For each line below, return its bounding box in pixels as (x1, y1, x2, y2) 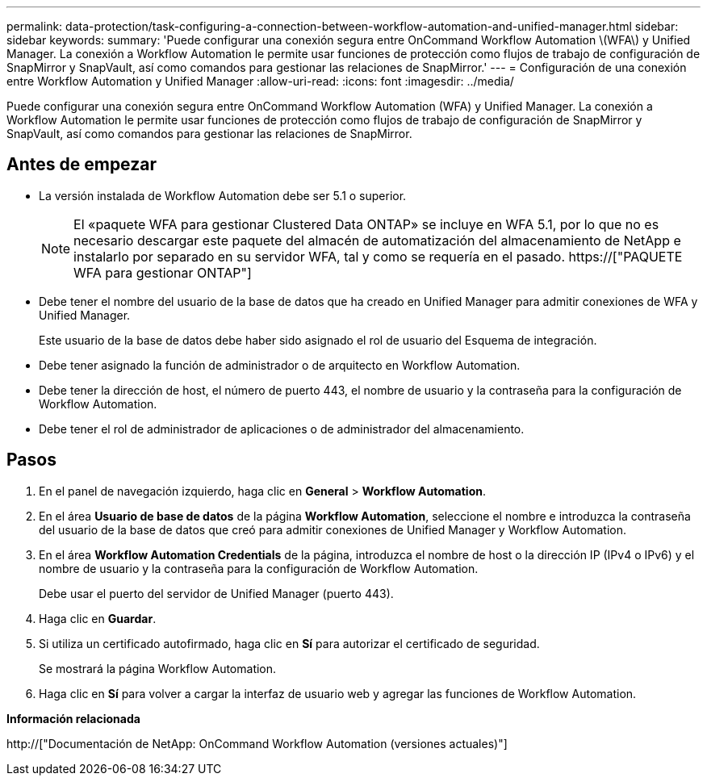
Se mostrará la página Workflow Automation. (39, 661, 277, 675)
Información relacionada (6, 711, 140, 726)
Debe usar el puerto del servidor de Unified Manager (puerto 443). (39, 586, 394, 600)
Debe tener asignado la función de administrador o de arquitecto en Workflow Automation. (39, 358, 521, 372)
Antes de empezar (6, 154, 157, 175)
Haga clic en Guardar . (39, 611, 157, 625)
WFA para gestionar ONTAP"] (73, 264, 252, 281)
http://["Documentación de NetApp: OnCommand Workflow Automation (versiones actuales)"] (6, 736, 508, 751)
